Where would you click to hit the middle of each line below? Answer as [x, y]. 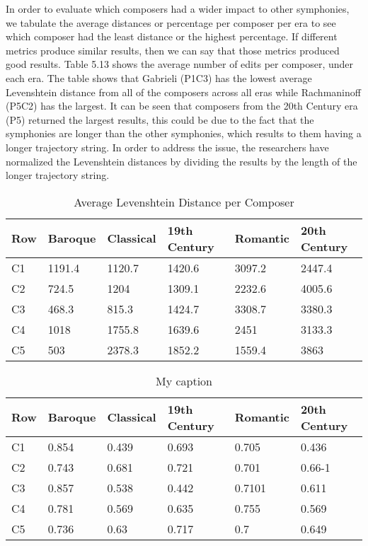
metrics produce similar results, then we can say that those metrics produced [173, 50]
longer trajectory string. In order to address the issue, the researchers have [167, 147]
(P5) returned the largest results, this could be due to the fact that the [160, 119]
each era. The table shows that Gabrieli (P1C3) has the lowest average [159, 77]
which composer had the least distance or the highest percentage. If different [172, 36]
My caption [184, 381]
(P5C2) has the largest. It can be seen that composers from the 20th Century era [182, 106]
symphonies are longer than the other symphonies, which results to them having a [184, 133]
